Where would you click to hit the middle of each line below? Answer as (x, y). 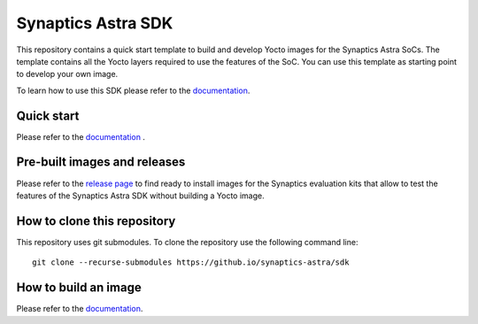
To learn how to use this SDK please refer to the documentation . (133, 90)
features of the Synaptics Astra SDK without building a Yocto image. (140, 196)
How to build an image (79, 288)
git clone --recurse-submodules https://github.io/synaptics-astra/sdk (191, 262)
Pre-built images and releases (101, 162)
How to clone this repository (96, 221)
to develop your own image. (67, 74)
